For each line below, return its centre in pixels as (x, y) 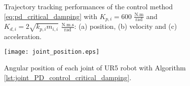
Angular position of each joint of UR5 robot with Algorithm (95, 68)
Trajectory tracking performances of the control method (89, 6)
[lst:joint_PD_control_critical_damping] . (68, 77)
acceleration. (23, 36)
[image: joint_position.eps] (52, 52)
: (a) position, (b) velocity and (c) (126, 26)
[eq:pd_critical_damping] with (51, 16)
